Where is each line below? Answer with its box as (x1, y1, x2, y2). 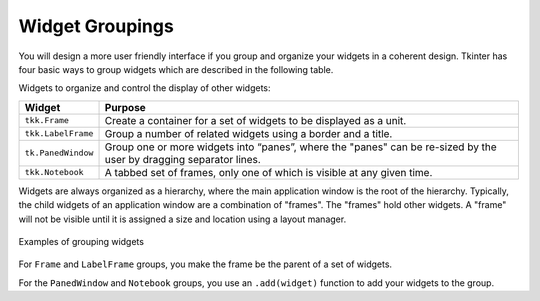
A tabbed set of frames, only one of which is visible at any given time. (104, 165, 433, 179)
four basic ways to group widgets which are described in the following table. (18, 63, 334, 75)
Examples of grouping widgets (18, 235, 145, 247)
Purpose (104, 100, 147, 114)
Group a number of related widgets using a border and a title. (104, 126, 393, 140)
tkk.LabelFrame (24, 128, 94, 139)
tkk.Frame (24, 115, 70, 126)
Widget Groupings (18, 15, 174, 37)
